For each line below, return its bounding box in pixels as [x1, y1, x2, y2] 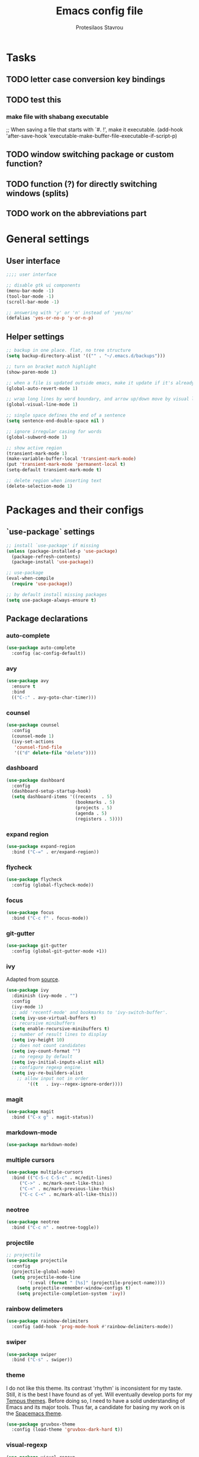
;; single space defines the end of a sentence [6, 412, 126, 418]
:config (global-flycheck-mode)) [11, 882, 94, 888]
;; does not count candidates [11, 1042, 86, 1048]
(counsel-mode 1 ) [11, 733, 54, 739]
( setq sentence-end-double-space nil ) [6, 418, 105, 424]
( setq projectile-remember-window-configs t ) [17, 1285, 131, 1291]
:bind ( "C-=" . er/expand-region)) [11, 849, 99, 855]
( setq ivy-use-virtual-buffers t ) [11, 1015, 97, 1021]
